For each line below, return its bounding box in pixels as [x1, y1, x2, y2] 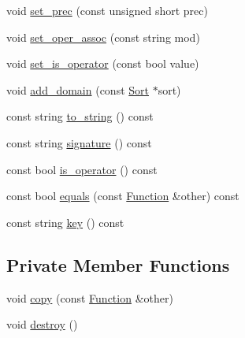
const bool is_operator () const [6, 161, 158, 177]
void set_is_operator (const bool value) [6, 55, 199, 72]
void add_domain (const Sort [6, 81, 149, 98]
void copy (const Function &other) [6, 289, 173, 306]
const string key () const [6, 214, 124, 230]
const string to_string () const [6, 108, 154, 124]
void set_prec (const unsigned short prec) [6, 2, 208, 18]
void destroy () [6, 316, 78, 332]
